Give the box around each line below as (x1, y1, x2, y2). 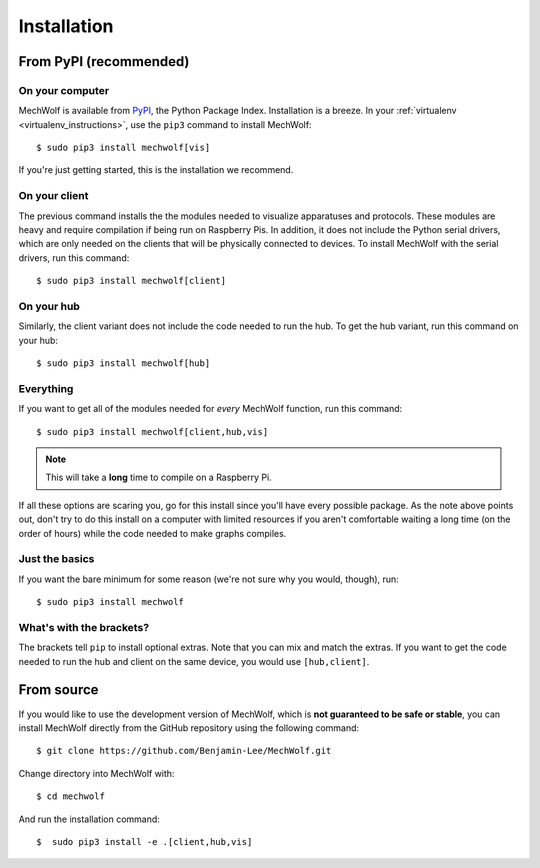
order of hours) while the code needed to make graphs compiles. (18, 527, 287, 539)
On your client (18, 189, 89, 203)
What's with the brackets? (18, 620, 150, 634)
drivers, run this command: (18, 251, 130, 264)
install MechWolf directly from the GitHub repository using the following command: (18, 721, 360, 734)
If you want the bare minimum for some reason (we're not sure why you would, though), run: (18, 573, 399, 585)
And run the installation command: (18, 813, 160, 825)
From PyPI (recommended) (18, 53, 190, 70)
